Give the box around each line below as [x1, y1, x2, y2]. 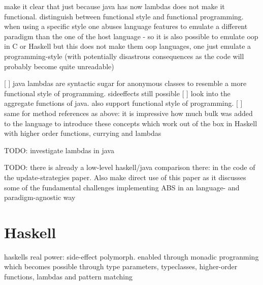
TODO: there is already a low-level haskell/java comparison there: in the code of [4, 162, 255, 173]
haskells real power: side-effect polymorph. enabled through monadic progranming [4, 251, 259, 262]
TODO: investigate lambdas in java [4, 145, 114, 155]
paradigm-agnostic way [4, 192, 76, 203]
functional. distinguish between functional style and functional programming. [4, 11, 244, 21]
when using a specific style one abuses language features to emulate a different [4, 21, 248, 32]
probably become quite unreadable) [4, 61, 114, 71]
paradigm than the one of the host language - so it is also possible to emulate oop [4, 31, 258, 41]
